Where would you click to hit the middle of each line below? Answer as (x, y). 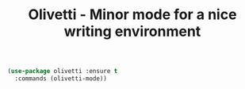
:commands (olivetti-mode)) (61, 79)
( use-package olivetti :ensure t (63, 72)
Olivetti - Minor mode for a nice (132, 15)
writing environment (132, 31)
